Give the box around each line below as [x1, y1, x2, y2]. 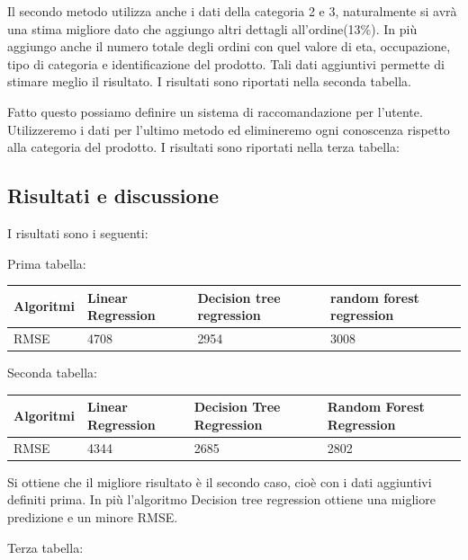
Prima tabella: [7, 253, 86, 272]
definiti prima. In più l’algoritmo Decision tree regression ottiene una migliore [7, 490, 436, 509]
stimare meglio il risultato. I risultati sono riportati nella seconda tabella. [7, 72, 411, 91]
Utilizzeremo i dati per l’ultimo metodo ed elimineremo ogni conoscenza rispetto [7, 120, 450, 138]
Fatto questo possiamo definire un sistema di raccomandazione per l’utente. [7, 102, 423, 120]
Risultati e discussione [7, 182, 219, 209]
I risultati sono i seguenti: [7, 223, 148, 242]
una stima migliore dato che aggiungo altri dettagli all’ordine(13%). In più [7, 19, 418, 38]
